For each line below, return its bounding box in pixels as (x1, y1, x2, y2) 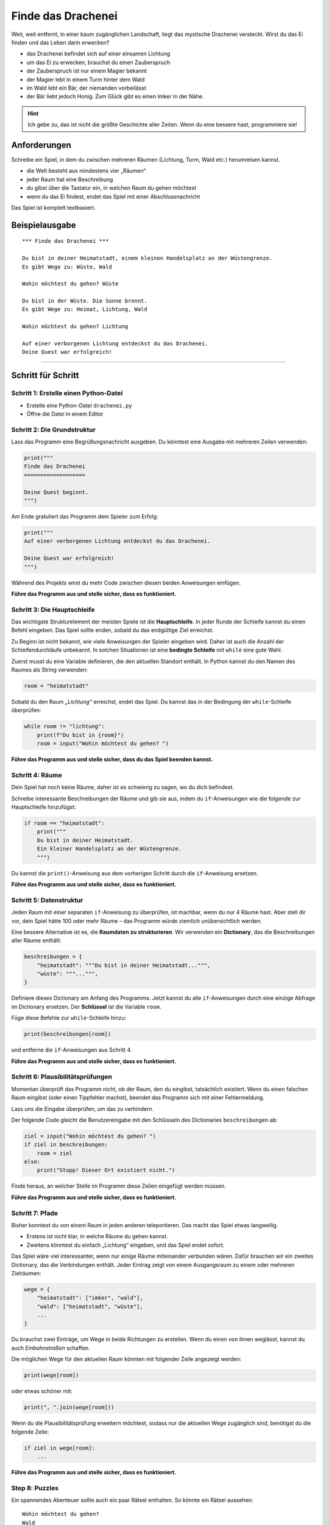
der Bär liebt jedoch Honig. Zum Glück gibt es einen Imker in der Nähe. (26, 93, 204, 100)
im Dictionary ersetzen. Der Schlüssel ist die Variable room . (11, 1003, 161, 1010)
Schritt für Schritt (11, 370, 79, 381)
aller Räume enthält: (11, 937, 62, 944)
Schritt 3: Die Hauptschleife (11, 605, 95, 614)
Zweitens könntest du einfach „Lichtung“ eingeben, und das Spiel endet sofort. (26, 1241, 225, 1249)
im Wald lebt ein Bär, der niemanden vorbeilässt (26, 84, 146, 91)
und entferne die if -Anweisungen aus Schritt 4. (11, 1046, 132, 1053)
